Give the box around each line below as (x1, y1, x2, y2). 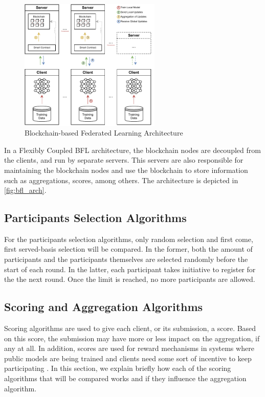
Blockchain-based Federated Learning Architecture (25, 127, 183, 138)
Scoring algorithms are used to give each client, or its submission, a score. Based (4, 323, 256, 334)
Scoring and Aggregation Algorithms (4, 299, 203, 315)
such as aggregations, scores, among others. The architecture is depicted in (4, 174, 238, 185)
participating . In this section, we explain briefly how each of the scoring (4, 363, 231, 373)
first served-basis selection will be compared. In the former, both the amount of (4, 244, 253, 254)
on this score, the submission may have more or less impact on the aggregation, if (4, 333, 260, 343)
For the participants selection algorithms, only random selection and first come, (4, 233, 253, 244)
